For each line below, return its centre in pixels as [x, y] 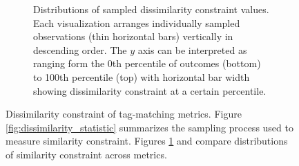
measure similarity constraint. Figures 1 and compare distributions [147, 141]
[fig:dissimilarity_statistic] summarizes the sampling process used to [149, 127]
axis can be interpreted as [192, 49]
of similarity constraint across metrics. [86, 154]
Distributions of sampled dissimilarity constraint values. [151, 9]
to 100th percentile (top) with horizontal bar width [142, 76]
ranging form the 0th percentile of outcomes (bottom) [147, 63]
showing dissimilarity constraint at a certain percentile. [150, 90]
